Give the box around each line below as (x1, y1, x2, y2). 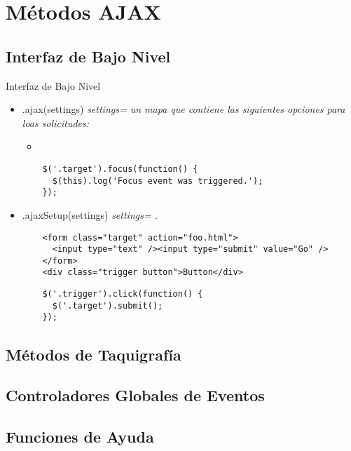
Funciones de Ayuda (6, 426, 154, 447)
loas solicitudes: (22, 115, 89, 130)
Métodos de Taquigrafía (6, 343, 181, 365)
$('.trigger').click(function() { (42, 289, 203, 299)
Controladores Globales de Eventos (6, 384, 265, 406)
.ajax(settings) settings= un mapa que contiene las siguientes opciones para (22, 102, 345, 116)
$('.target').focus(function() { (42, 163, 198, 174)
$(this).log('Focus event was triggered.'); (52, 175, 263, 186)
